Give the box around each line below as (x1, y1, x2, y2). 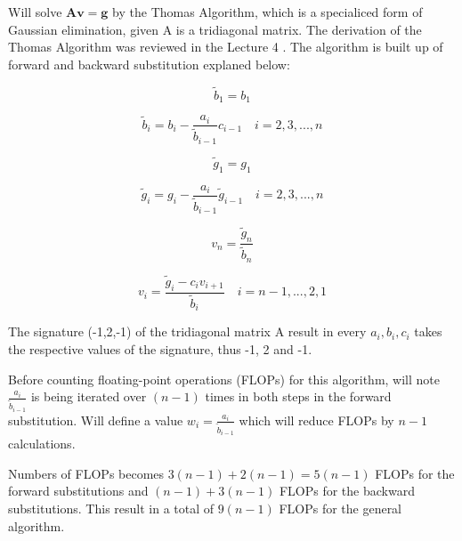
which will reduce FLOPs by (239, 410, 394, 429)
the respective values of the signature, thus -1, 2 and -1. (8, 339, 312, 358)
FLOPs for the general (279, 498, 402, 517)
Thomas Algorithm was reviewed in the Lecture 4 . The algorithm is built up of (8, 37, 443, 56)
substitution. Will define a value (8, 410, 183, 429)
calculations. (8, 434, 76, 453)
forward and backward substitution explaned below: (8, 54, 290, 73)
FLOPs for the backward (279, 481, 415, 500)
